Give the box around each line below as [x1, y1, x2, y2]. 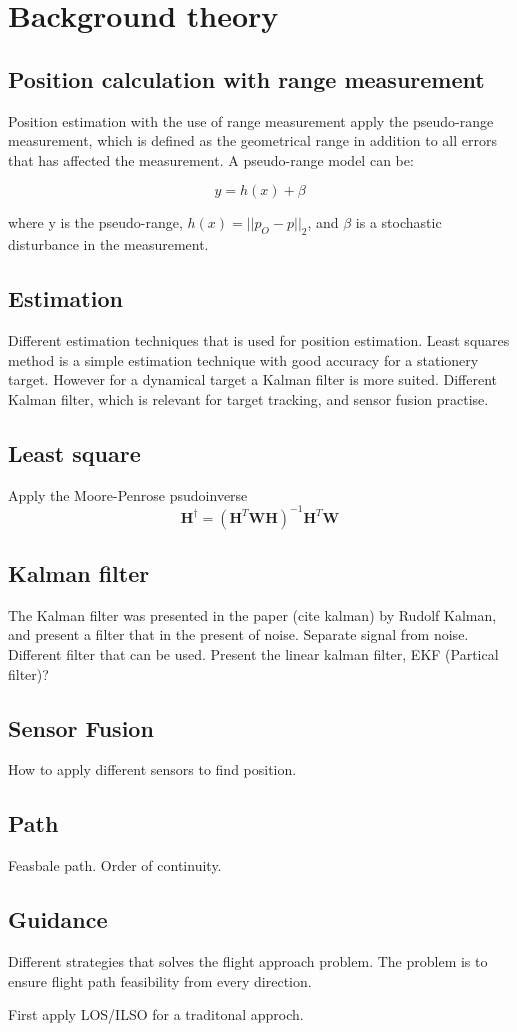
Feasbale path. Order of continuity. [8, 855, 222, 876]
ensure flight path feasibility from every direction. [8, 970, 312, 991]
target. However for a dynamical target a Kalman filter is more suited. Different [8, 369, 498, 390]
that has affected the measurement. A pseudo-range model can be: [8, 149, 414, 170]
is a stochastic [355, 212, 442, 233]
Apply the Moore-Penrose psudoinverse [8, 484, 248, 505]
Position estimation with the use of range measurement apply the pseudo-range [8, 110, 494, 131]
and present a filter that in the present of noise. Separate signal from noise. [8, 624, 469, 645]
